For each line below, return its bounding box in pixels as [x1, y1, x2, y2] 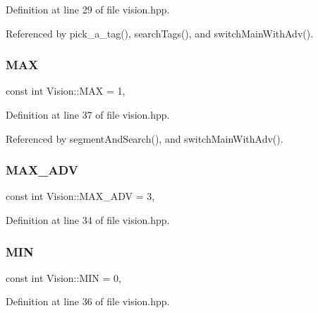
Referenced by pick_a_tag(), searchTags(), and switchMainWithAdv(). [6, 25, 314, 40]
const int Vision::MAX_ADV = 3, [6, 189, 155, 203]
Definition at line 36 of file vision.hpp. [6, 294, 170, 309]
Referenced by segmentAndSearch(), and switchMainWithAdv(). [6, 131, 283, 146]
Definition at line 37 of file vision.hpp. [6, 107, 170, 122]
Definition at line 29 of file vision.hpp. [6, 2, 170, 16]
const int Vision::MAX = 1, [6, 83, 126, 98]
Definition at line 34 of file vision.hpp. [6, 213, 170, 227]
